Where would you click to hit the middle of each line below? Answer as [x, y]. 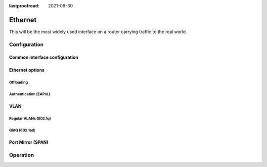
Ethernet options [27, 70]
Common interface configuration [44, 57]
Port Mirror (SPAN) [29, 142]
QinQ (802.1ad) [22, 130]
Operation [22, 155]
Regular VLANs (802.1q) [30, 119]
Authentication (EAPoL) [30, 94]
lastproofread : [24, 6]
